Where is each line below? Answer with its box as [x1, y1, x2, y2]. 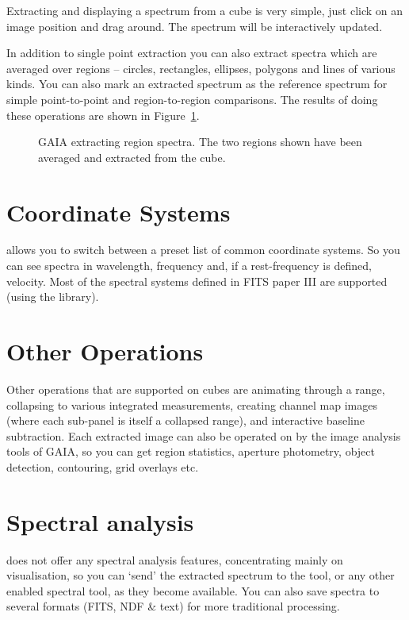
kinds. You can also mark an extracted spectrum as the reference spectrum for [6, 75, 388, 92]
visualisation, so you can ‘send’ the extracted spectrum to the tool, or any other [6, 567, 395, 583]
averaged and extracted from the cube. [38, 148, 226, 165]
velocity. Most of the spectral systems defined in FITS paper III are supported [6, 272, 388, 289]
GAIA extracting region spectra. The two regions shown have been [38, 133, 362, 150]
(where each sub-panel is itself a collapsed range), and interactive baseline [6, 412, 365, 429]
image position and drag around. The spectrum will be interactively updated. [6, 17, 383, 34]
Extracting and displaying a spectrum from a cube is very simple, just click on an [6, 2, 403, 18]
